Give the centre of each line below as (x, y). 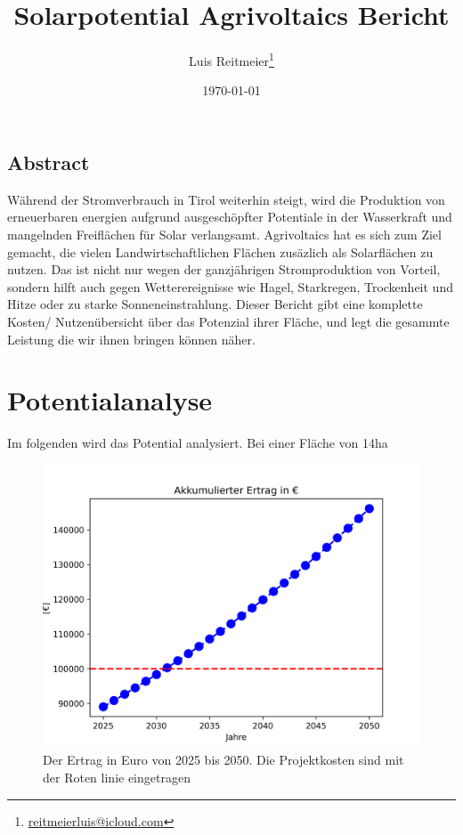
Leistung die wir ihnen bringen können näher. (131, 339)
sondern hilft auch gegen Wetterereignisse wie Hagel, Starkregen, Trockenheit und (230, 286)
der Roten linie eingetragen (117, 778)
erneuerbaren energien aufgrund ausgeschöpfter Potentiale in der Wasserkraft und (230, 217)
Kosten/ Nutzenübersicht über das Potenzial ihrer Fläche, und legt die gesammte (228, 321)
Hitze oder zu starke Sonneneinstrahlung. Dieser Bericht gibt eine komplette (215, 304)
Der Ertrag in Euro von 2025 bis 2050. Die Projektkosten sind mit (223, 760)
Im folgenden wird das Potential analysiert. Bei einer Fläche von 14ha (198, 443)
